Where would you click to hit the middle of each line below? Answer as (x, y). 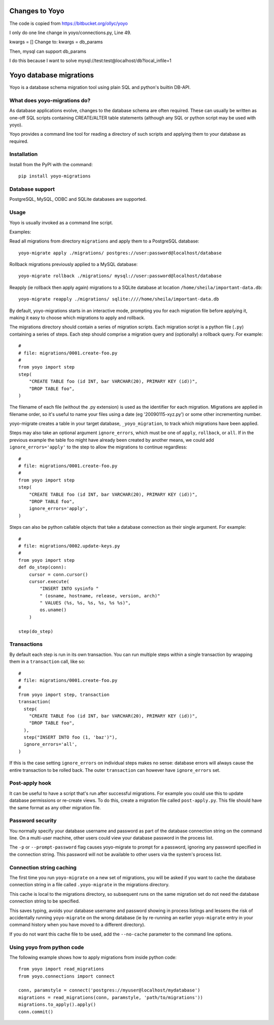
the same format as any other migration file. (55, 807)
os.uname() (53, 610)
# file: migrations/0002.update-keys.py (69, 546)
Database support (32, 189)
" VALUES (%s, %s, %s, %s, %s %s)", (85, 603)
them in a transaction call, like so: (47, 661)
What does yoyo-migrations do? (50, 100)
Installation (24, 154)
